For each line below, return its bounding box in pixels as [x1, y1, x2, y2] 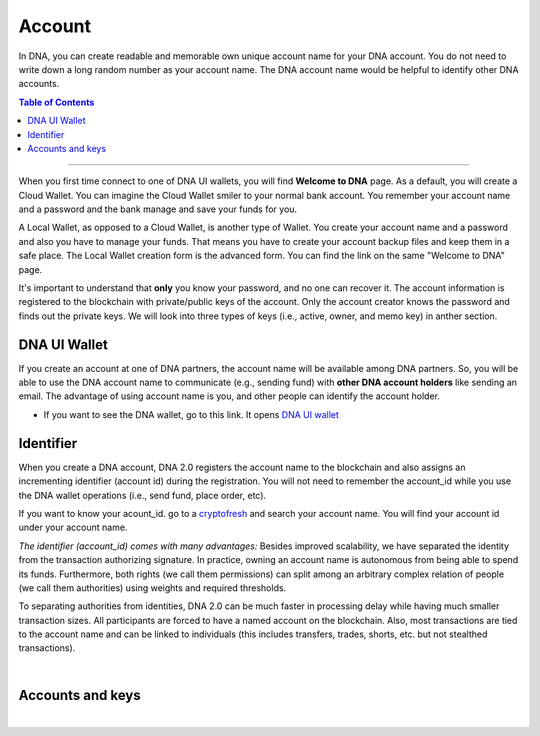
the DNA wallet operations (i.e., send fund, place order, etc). [18, 489, 267, 501]
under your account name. [18, 521, 128, 534]
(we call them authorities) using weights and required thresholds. [18, 581, 287, 594]
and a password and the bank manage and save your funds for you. [18, 203, 298, 215]
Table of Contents [18, 96, 95, 108]
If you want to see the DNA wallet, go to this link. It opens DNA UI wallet [43, 408, 340, 420]
